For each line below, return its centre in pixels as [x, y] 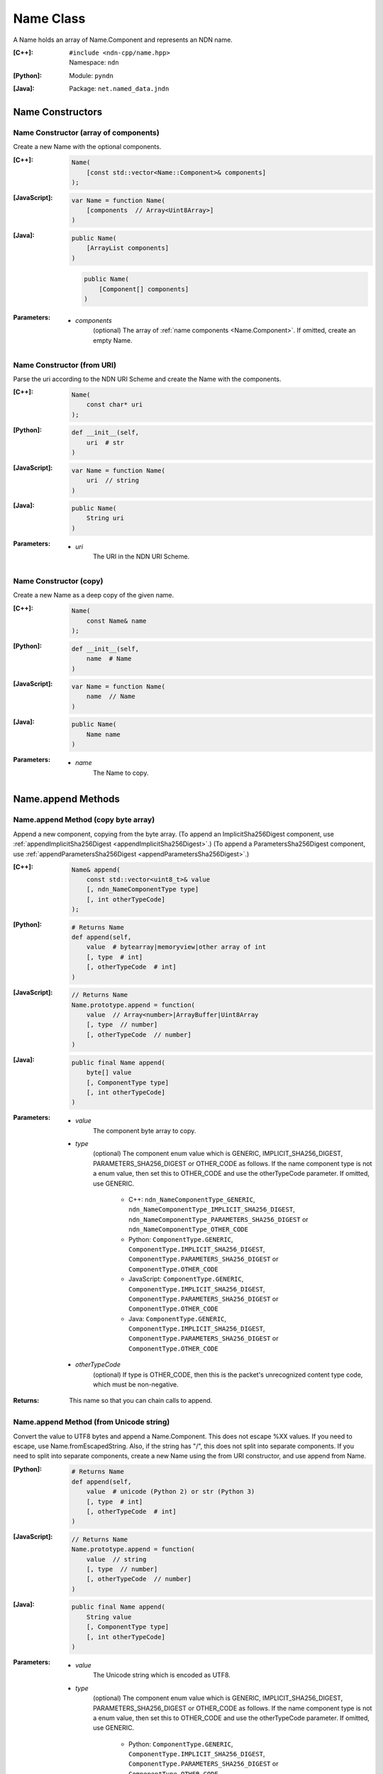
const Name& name [116, 621]
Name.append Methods [67, 799]
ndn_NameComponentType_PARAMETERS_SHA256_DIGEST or [218, 1219]
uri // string [113, 480]
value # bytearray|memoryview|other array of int [176, 947]
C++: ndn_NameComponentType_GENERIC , [192, 1200]
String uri [105, 518]
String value [109, 1617]
